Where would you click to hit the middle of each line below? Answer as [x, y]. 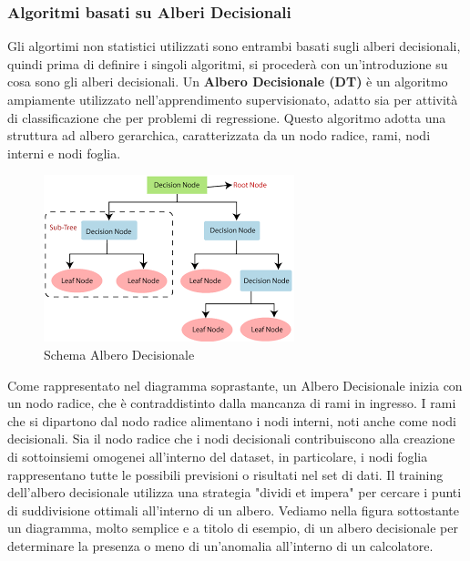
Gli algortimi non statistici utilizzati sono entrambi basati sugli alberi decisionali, [234, 46]
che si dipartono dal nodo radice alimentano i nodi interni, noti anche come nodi [232, 420]
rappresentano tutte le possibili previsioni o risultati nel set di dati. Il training [225, 474]
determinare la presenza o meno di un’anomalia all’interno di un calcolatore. [220, 545]
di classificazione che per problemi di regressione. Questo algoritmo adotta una [227, 117]
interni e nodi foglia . [64, 153]
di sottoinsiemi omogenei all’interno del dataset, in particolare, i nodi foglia [218, 456]
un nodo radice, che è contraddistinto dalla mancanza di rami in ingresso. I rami [232, 403]
